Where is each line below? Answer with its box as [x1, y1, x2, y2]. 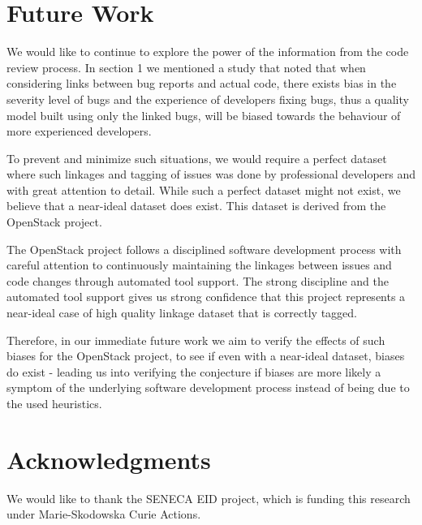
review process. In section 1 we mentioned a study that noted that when [6, 58, 366, 75]
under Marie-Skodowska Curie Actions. [6, 506, 201, 523]
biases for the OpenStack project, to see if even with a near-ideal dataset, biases [6, 347, 405, 364]
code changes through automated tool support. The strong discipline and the [6, 272, 390, 289]
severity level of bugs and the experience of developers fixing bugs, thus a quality [6, 90, 409, 107]
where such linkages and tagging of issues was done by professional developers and [6, 166, 416, 183]
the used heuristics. [6, 395, 102, 411]
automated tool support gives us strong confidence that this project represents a [6, 288, 406, 305]
